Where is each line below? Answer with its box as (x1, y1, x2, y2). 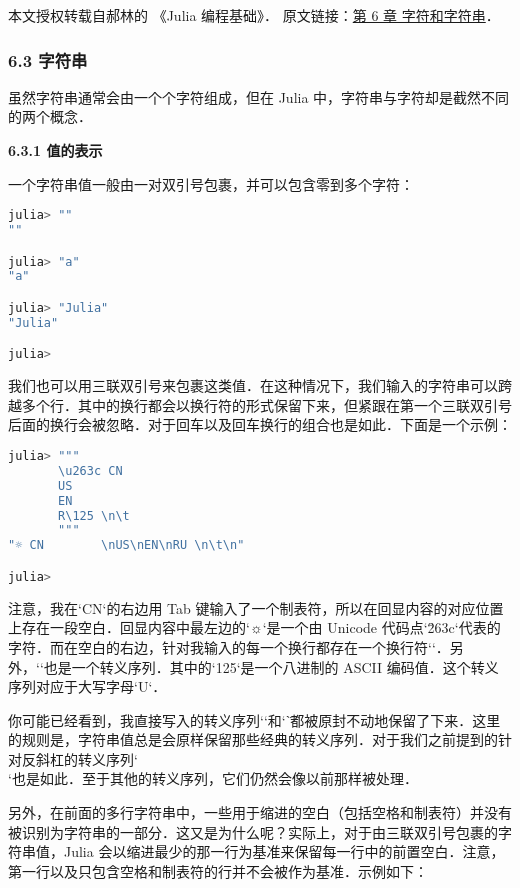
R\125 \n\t (58, 508, 130, 523)
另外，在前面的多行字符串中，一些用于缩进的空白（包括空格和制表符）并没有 (8, 802, 512, 823)
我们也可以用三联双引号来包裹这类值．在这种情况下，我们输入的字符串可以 (8, 375, 498, 396)
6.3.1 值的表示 (8, 140, 103, 160)
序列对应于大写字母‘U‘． (8, 676, 167, 697)
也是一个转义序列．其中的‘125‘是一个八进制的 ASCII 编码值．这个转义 (43, 656, 499, 677)
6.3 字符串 (8, 47, 88, 72)
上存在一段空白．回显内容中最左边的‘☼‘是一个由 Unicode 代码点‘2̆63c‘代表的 (8, 617, 501, 638)
